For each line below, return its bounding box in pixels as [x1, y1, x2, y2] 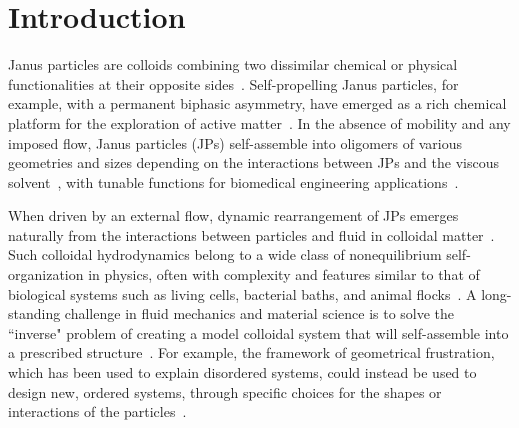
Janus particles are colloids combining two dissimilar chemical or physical [8, 54, 458, 75]
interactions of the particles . [8, 401, 187, 422]
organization [8, 264, 84, 285]
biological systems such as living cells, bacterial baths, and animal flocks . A [8, 283, 477, 304]
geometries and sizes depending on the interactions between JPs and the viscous [8, 152, 499, 173]
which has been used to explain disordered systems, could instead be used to [8, 362, 477, 383]
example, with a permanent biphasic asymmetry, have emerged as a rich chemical [8, 93, 507, 114]
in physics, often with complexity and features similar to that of [88, 264, 480, 285]
